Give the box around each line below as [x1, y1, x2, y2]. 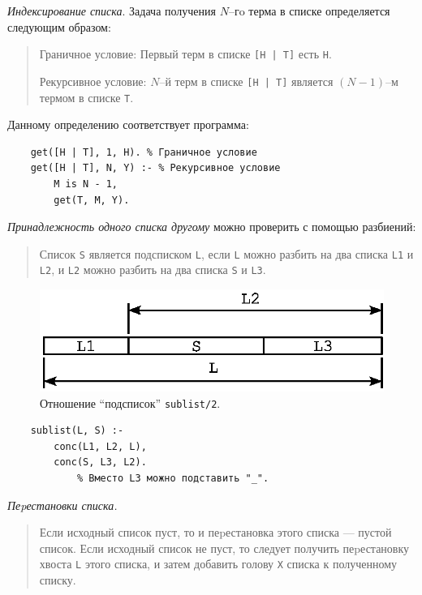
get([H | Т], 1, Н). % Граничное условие [30, 146, 257, 158]
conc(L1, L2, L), [54, 440, 147, 452]
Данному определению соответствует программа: [7, 116, 249, 133]
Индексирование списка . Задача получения [7, 2, 216, 19]
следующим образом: [7, 18, 111, 35]
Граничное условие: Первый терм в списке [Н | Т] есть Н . [39, 45, 332, 62]
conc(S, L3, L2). [54, 456, 147, 469]
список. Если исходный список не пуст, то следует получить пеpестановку [39, 539, 410, 556]
